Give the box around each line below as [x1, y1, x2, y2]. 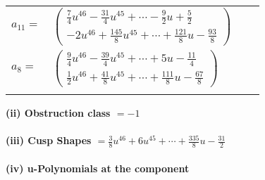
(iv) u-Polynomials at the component [6, 160, 190, 175]
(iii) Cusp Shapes [6, 133, 92, 148]
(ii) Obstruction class [6, 105, 111, 120]
